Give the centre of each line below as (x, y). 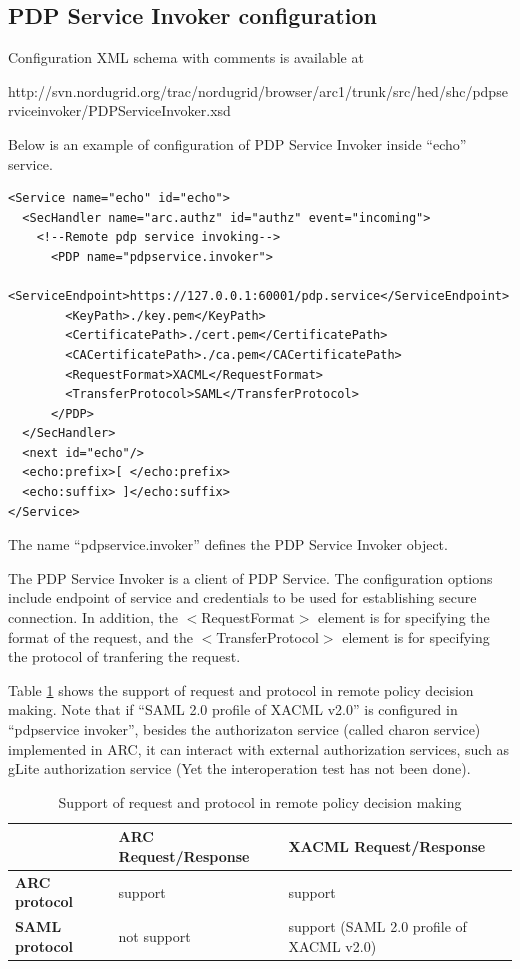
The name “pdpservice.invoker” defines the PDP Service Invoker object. (228, 544)
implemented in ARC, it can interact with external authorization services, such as (259, 748)
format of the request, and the (100, 636)
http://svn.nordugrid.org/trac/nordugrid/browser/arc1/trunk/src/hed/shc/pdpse (258, 90)
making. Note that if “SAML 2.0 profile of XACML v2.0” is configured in (233, 709)
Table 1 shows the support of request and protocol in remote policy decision (241, 689)
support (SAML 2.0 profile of (377, 926)
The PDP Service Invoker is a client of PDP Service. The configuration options (250, 577)
